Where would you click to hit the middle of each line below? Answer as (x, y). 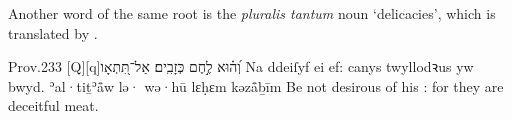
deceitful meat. (53, 105)
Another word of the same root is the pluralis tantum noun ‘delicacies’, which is (252, 13)
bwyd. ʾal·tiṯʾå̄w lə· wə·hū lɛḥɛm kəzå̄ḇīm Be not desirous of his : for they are (256, 85)
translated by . (53, 32)
